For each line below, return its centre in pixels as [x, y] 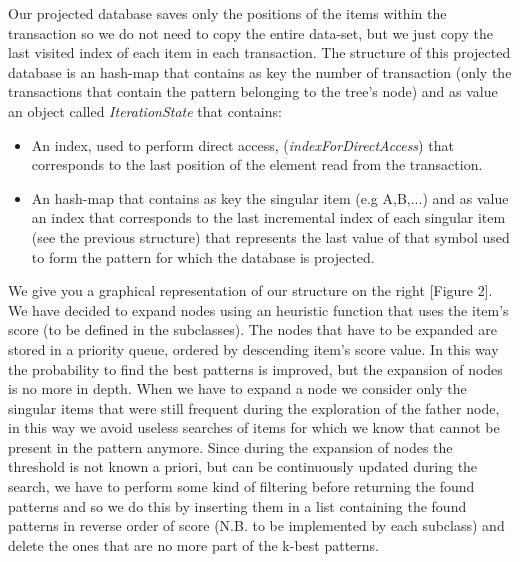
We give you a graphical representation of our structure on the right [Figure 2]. [250, 290]
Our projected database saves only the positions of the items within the [227, 13]
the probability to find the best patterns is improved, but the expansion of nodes [255, 368]
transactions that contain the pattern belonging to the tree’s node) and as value [253, 91]
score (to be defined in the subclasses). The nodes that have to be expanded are [252, 329]
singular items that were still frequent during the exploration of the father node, [254, 407]
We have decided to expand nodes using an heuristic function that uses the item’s [258, 309]
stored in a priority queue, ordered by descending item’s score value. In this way [253, 348]
